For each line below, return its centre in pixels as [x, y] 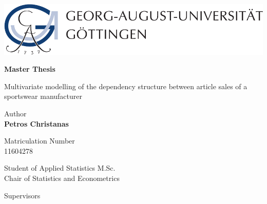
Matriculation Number [40, 141]
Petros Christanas [36, 123]
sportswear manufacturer [43, 96]
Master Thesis [30, 69]
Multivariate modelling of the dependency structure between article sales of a [126, 86]
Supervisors [22, 195]
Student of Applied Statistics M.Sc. [60, 168]
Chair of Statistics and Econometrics [62, 178]
